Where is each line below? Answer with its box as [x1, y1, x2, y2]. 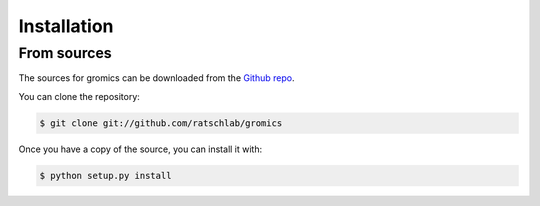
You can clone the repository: [18, 90, 140, 102]
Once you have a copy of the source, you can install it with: [18, 143, 263, 155]
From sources [18, 44, 112, 62]
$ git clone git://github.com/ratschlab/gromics [39, 117, 283, 129]
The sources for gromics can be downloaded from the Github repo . [18, 72, 295, 84]
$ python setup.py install [39, 170, 172, 181]
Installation [18, 15, 114, 37]
